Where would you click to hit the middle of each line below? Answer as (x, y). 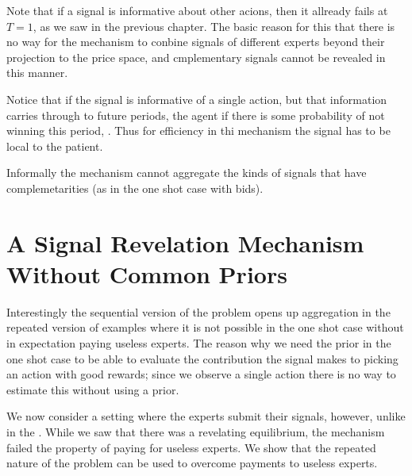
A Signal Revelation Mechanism (185, 242)
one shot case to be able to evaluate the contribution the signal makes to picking (202, 358)
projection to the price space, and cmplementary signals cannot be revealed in (196, 57)
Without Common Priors (147, 273)
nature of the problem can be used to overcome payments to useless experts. (192, 463)
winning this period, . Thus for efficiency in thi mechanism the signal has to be (198, 131)
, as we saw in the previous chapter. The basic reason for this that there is (214, 26)
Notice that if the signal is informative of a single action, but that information (197, 99)
